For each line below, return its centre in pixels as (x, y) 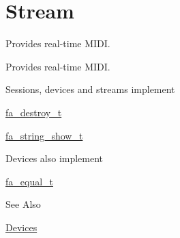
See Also (23, 204)
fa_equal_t (30, 181)
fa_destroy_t (34, 112)
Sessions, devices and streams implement (90, 89)
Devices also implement (55, 158)
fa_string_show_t (44, 135)
